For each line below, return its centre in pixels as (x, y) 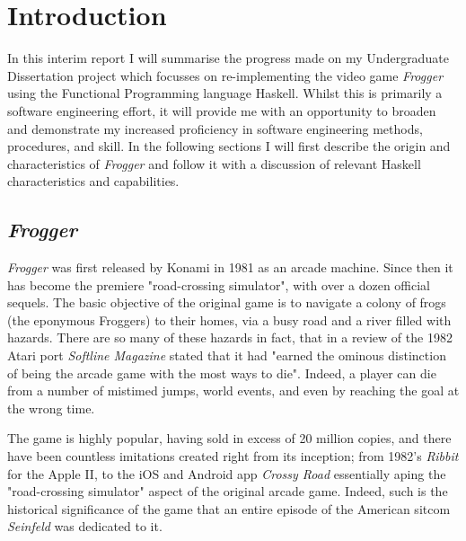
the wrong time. (51, 408)
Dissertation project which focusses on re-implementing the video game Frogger (225, 75)
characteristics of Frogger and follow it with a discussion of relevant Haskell (214, 163)
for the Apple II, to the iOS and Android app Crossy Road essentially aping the (227, 473)
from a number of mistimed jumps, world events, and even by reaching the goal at (233, 390)
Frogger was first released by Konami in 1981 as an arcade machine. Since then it (230, 267)
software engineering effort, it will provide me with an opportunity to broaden (222, 110)
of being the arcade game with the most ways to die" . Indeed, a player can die (222, 372)
